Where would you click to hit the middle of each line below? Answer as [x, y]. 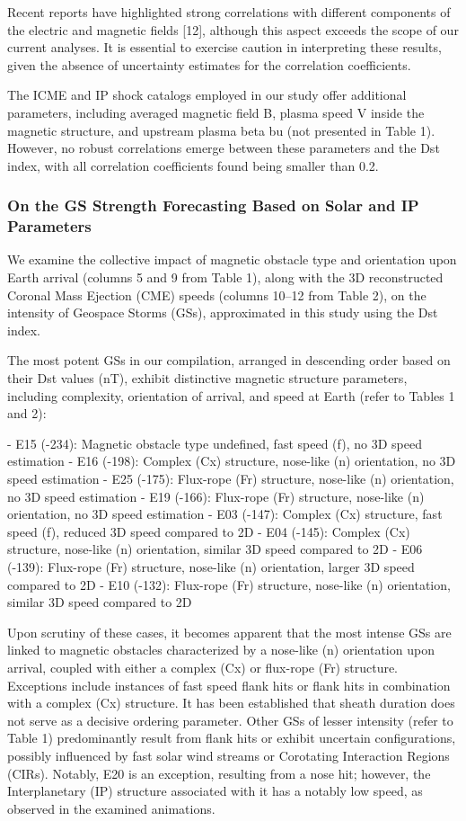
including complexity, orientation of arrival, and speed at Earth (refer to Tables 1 [231, 395]
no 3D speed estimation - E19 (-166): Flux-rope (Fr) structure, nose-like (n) [216, 496]
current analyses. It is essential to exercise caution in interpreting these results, [224, 47]
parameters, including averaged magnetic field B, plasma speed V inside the [216, 112]
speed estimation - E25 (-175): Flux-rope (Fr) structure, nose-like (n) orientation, [231, 479]
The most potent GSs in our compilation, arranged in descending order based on [229, 360]
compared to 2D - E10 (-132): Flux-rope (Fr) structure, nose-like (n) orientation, [229, 584]
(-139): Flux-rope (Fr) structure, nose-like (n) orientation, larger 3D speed [211, 566]
